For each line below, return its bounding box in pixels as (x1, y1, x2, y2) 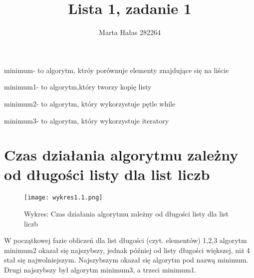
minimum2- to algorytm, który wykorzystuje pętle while (4, 98, 176, 108)
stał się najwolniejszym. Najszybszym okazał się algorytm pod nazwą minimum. (4, 254, 249, 265)
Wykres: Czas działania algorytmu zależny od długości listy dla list (24, 208, 229, 219)
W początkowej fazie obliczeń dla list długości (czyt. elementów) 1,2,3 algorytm (4, 235, 247, 245)
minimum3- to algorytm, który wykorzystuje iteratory (4, 115, 169, 125)
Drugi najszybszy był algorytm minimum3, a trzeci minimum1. (4, 264, 197, 275)
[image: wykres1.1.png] (24, 194, 103, 201)
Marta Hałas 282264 (99, 27, 161, 37)
